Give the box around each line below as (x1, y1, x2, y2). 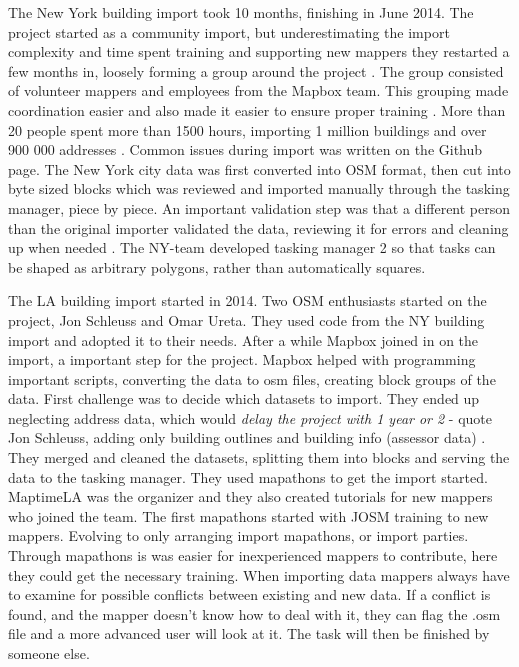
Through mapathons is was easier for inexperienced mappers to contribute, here (8, 545, 498, 566)
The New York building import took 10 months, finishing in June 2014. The (8, 2, 474, 22)
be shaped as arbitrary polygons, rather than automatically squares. (8, 256, 426, 277)
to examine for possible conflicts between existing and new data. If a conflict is (8, 584, 491, 605)
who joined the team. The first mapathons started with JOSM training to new (8, 505, 489, 526)
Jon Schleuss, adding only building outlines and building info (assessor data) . (8, 427, 486, 448)
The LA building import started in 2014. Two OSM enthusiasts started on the (8, 290, 487, 311)
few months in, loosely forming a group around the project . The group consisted (8, 60, 504, 81)
